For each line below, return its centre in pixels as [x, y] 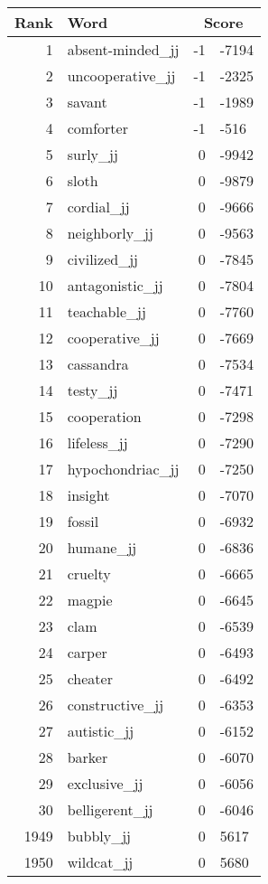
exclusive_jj [105, 783]
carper [87, 652]
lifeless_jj [97, 442]
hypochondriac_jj [123, 469]
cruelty [89, 574]
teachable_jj [106, 311]
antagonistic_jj [115, 285]
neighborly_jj [110, 233]
